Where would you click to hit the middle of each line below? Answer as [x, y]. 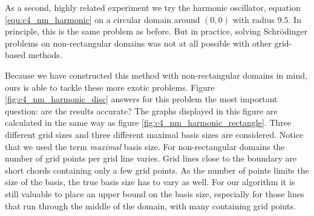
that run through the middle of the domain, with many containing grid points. [150, 205]
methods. [45, 55]
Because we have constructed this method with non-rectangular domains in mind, [156, 75]
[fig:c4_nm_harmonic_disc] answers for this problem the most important [141, 99]
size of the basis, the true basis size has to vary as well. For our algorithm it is [150, 182]
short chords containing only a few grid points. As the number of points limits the [157, 170]
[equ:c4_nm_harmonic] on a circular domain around [103, 19]
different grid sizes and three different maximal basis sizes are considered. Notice [154, 134]
